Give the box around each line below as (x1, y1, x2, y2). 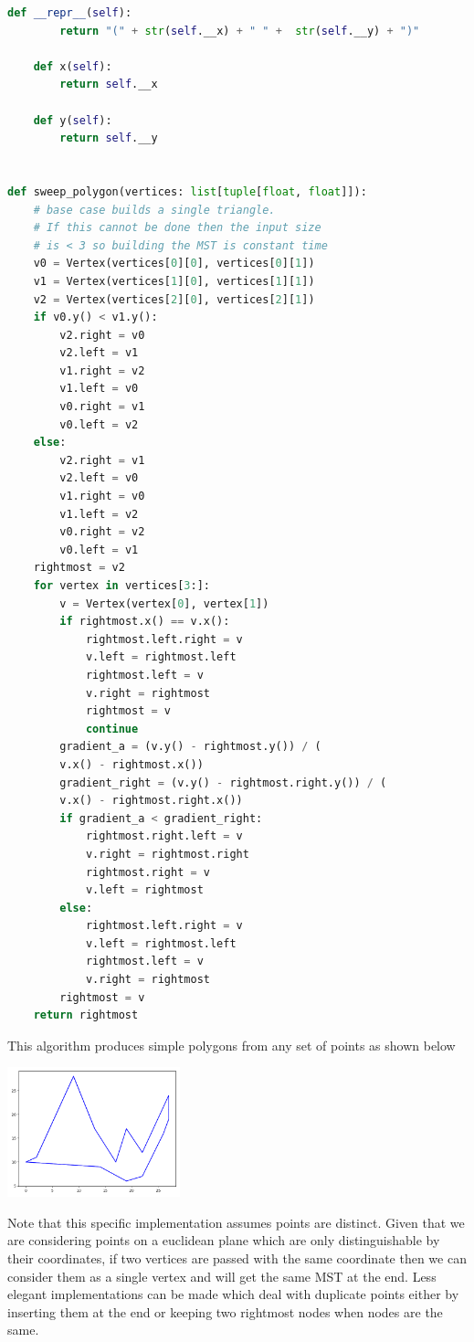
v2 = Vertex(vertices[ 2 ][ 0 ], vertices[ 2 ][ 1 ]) (33, 292, 315, 306)
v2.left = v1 (59, 346, 139, 360)
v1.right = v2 (59, 364, 145, 377)
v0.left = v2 (59, 417, 139, 431)
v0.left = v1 (59, 543, 139, 556)
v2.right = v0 (59, 328, 145, 342)
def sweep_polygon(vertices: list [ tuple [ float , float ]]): (7, 185, 367, 198)
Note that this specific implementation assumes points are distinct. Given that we (7, 1212, 465, 1231)
